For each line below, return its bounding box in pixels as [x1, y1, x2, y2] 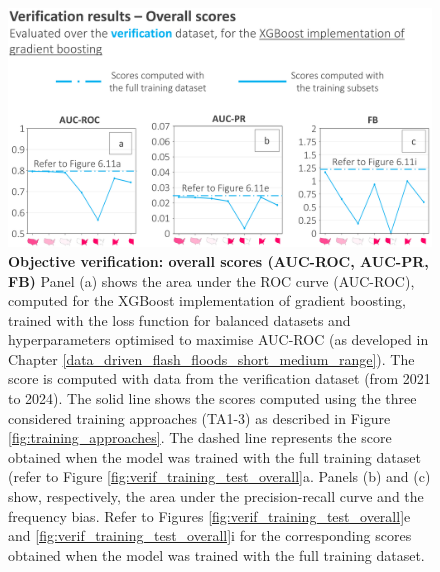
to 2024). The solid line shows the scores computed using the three [8, 388, 417, 409]
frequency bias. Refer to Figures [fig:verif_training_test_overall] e [8, 505, 411, 526]
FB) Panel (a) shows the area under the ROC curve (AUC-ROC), [8, 270, 415, 291]
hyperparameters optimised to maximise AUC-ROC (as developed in [8, 329, 429, 350]
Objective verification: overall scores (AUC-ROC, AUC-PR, [8, 250, 429, 271]
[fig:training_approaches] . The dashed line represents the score [8, 427, 392, 448]
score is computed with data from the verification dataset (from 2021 [8, 368, 431, 389]
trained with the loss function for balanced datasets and [8, 309, 351, 330]
